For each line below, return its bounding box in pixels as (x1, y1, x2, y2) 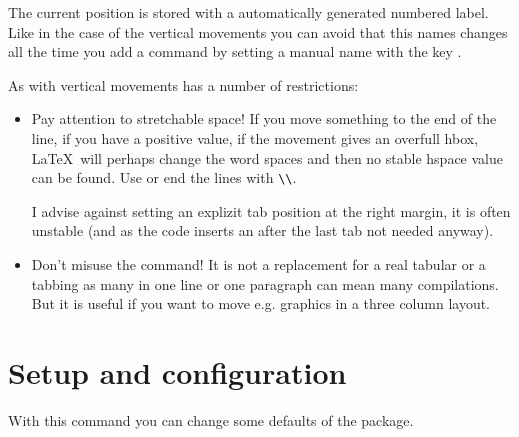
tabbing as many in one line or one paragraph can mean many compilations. (31, 273, 499, 294)
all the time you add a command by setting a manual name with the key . (8, 41, 462, 62)
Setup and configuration (8, 351, 347, 392)
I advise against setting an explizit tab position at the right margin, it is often (31, 200, 511, 221)
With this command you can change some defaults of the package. (8, 409, 414, 430)
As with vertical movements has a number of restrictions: (8, 74, 359, 95)
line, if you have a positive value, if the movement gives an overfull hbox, (31, 127, 479, 148)
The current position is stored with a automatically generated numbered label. (8, 2, 489, 22)
